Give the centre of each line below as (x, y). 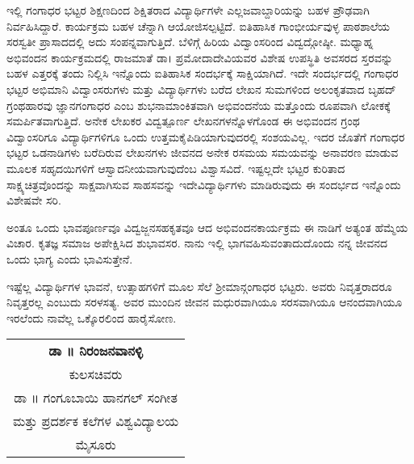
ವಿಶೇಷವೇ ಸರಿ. (34, 200)
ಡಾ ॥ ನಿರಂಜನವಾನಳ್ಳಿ (96, 351)
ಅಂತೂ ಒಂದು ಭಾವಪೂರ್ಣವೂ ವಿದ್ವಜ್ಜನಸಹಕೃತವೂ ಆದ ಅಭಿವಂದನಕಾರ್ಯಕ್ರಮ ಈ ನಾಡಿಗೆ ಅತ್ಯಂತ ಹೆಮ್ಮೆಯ (207, 227)
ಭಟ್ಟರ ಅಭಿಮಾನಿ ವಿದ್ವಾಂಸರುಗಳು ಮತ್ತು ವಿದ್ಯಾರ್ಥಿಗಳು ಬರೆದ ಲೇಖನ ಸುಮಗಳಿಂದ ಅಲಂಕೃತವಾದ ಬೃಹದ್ (201, 89)
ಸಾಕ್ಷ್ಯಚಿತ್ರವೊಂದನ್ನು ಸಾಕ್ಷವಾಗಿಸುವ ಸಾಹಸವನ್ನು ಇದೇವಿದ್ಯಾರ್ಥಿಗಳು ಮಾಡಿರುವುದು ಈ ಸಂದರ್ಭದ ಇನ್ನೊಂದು (204, 184)
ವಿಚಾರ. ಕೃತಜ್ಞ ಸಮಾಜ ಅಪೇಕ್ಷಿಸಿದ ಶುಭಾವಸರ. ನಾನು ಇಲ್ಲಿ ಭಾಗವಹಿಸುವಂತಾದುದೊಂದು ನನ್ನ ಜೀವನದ (197, 243)
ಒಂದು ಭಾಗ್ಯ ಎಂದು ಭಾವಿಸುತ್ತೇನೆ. (70, 258)
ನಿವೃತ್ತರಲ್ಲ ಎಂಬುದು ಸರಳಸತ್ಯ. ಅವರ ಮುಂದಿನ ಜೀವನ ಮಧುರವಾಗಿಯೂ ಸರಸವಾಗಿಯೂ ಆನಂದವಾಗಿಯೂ (205, 302)
